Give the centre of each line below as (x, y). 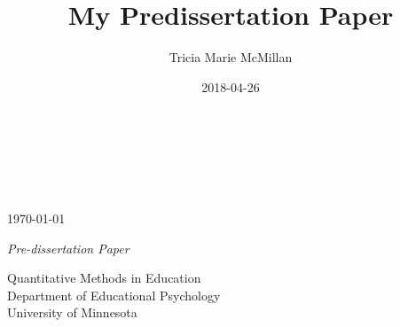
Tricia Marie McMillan (231, 57)
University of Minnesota (72, 312)
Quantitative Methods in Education (104, 278)
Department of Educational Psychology (114, 295)
